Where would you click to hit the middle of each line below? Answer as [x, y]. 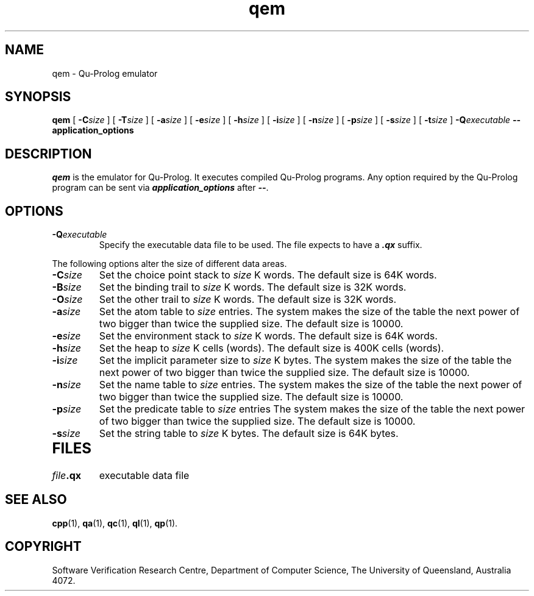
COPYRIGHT [43, 547]
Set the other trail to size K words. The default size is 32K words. [248, 300]
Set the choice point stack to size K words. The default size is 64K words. [268, 275]
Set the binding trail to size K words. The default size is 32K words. [253, 287]
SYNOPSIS [38, 97]
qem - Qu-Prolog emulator [105, 73]
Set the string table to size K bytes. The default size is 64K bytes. [249, 434]
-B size [67, 287]
